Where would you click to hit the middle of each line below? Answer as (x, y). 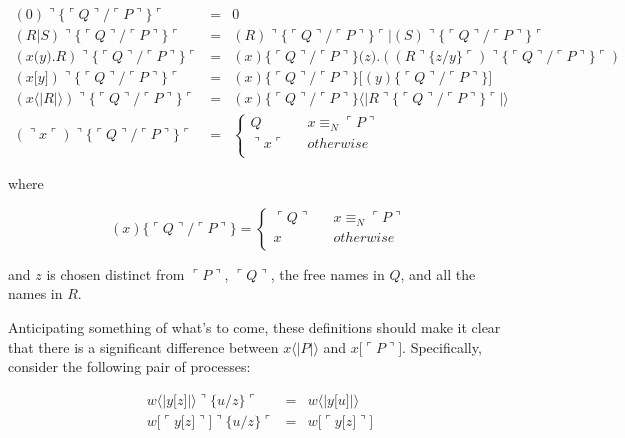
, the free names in (327, 273)
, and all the (438, 273)
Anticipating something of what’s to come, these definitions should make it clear (254, 327)
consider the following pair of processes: (129, 366)
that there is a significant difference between (143, 346)
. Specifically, (442, 346)
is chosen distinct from (115, 273)
